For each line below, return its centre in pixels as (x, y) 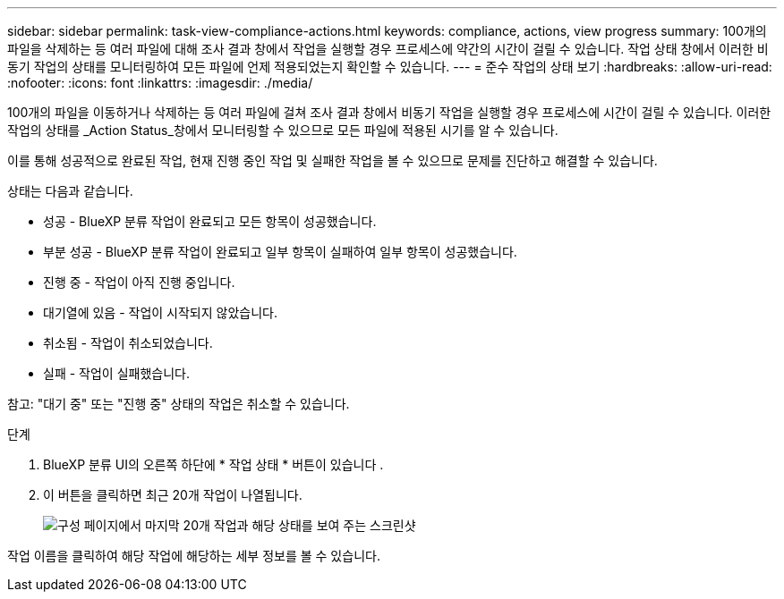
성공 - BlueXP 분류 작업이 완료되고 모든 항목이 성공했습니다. (210, 221)
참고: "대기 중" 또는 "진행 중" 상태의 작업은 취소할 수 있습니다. (179, 404)
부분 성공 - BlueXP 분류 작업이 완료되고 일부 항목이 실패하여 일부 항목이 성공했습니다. (280, 252)
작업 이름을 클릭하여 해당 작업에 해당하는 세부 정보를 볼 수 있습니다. (194, 556)
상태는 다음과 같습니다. (70, 191)
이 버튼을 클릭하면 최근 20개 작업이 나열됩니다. (173, 495)
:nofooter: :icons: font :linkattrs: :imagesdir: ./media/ (160, 83)
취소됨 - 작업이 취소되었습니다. (128, 343)
